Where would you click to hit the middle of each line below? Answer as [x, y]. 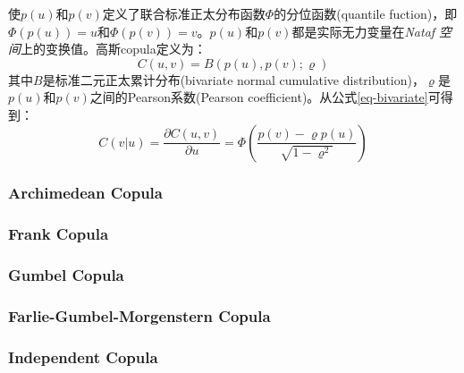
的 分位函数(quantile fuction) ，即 [366, 13]
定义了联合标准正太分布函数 [184, 13]
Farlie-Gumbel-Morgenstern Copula [139, 316]
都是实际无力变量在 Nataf [363, 31]
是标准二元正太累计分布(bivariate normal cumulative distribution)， [233, 79]
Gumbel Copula [66, 275]
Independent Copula [83, 356]
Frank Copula [59, 234]
